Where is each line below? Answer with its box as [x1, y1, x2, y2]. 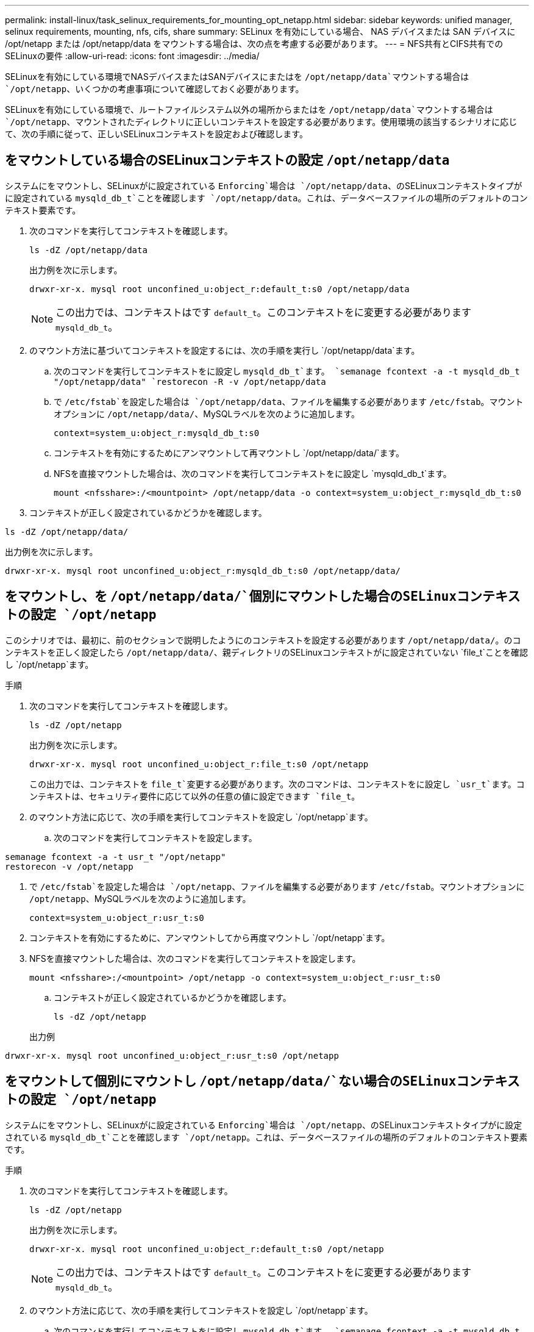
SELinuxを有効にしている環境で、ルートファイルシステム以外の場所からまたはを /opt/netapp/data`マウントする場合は [5, 104, 493, 115]
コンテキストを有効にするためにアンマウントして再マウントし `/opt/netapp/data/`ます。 [54, 447, 405, 458]
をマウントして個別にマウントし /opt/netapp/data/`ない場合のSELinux [5, 1073, 457, 1089]
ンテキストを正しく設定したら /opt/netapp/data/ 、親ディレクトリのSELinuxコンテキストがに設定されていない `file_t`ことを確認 [5, 646, 528, 657]
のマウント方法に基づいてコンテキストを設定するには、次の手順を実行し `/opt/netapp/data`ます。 [29, 345, 420, 356]
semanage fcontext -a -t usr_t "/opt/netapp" [5, 851, 226, 862]
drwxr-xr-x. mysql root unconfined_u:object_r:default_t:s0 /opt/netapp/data [29, 284, 410, 294]
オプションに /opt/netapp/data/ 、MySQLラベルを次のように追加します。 [54, 408, 360, 419]
